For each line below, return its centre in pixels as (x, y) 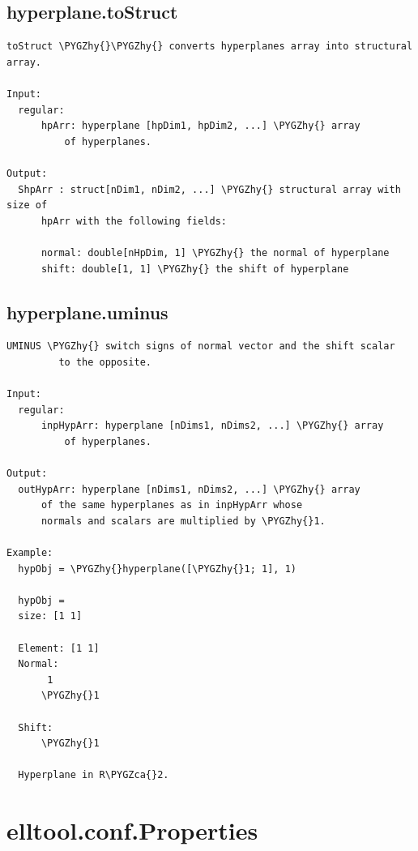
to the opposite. (105, 362)
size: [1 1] (50, 616)
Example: (30, 553)
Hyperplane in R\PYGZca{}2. (94, 775)
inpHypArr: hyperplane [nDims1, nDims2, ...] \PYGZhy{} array (212, 426)
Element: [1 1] (59, 648)
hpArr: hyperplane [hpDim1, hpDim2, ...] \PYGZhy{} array (200, 126)
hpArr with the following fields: (134, 221)
